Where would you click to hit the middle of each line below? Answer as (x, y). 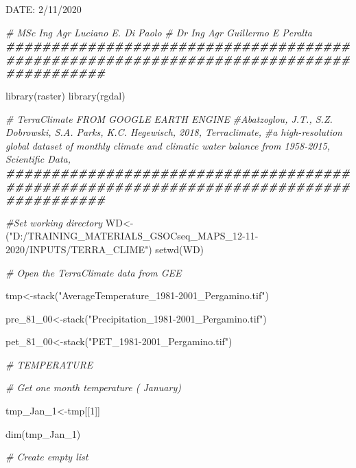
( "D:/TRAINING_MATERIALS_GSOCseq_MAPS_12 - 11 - (132, 236)
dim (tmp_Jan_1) (43, 433)
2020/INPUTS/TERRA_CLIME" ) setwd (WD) (105, 249)
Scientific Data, (38, 159)
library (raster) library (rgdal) (66, 95)
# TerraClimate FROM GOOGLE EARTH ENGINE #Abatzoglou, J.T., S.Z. (169, 118)
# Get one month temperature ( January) (93, 387)
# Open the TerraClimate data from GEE (94, 272)
